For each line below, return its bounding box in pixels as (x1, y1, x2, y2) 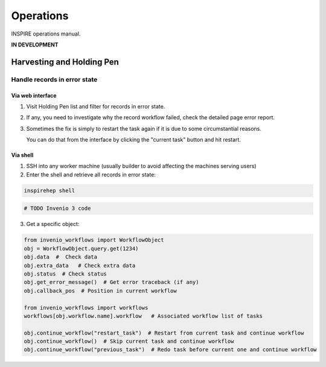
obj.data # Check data (24, 254, 98, 260)
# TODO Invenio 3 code (24, 205, 91, 212)
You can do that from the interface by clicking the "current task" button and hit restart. (26, 136, 241, 143)
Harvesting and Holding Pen (11, 57, 119, 67)
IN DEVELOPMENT (11, 41, 59, 48)
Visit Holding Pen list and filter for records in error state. (26, 102, 165, 110)
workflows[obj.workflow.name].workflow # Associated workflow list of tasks (24, 312, 263, 319)
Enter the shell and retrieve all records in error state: (26, 171, 156, 178)
